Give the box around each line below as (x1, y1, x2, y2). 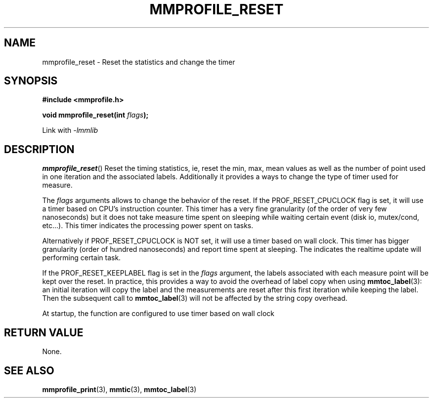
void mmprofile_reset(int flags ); (42, 111, 149, 120)
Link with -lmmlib (42, 126, 98, 135)
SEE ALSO (4, 364, 54, 377)
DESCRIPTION (4, 143, 75, 156)
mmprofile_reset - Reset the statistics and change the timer (42, 57, 235, 66)
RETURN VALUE (4, 326, 84, 339)
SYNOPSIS (4, 75, 58, 87)
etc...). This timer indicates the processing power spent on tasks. (42, 221, 254, 230)
